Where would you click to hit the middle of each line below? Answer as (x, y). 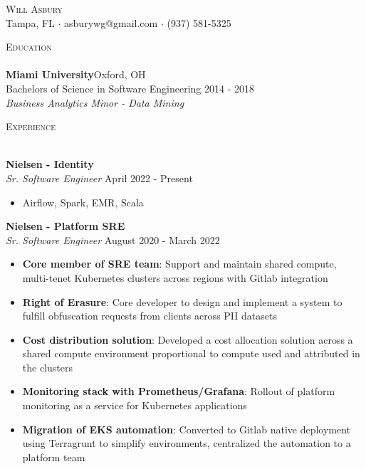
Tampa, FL (30, 22)
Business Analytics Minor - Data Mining (95, 102)
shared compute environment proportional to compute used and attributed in (191, 353)
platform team (54, 457)
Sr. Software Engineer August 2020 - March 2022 (113, 239)
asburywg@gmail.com (111, 22)
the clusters (47, 367)
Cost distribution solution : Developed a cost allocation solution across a (188, 339)
